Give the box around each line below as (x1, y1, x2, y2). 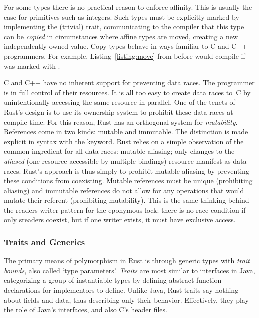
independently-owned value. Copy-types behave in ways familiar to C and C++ (4, 41, 248, 51)
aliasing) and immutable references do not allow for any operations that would (4, 185, 244, 195)
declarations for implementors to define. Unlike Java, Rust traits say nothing (4, 285, 239, 295)
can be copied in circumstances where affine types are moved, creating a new (4, 31, 238, 41)
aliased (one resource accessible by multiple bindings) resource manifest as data (4, 155, 247, 166)
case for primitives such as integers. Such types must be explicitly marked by (4, 11, 239, 22)
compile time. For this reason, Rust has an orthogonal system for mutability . (4, 116, 238, 127)
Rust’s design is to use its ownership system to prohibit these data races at (4, 106, 233, 117)
